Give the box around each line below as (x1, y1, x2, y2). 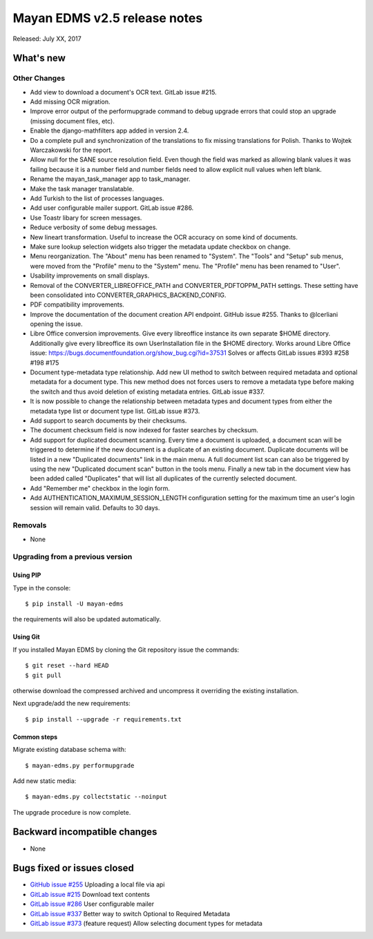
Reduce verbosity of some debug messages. (30, 223, 158, 231)
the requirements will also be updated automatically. (12, 615, 162, 623)
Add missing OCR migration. (30, 97, 111, 106)
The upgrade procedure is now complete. (12, 808, 131, 816)
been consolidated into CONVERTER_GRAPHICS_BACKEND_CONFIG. (30, 291, 227, 299)
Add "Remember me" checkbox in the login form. (30, 484, 171, 492)
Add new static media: (12, 777, 77, 785)
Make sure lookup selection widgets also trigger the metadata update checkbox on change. (30, 242, 291, 251)
